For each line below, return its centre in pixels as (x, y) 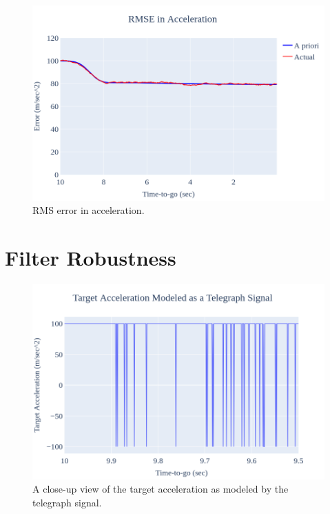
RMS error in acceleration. (89, 210)
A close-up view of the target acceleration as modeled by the (161, 489)
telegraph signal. (67, 502)
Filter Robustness (91, 258)
